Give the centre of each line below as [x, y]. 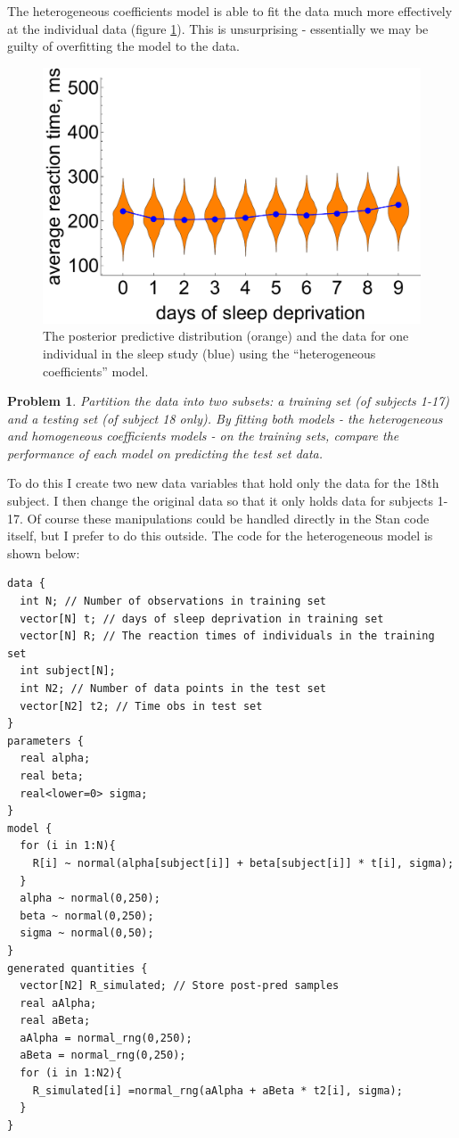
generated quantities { [78, 968]
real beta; [52, 775]
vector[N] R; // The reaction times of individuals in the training [227, 636]
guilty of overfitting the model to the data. [124, 46]
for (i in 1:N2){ [71, 1073]
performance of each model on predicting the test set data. [165, 453]
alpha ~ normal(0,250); [90, 899]
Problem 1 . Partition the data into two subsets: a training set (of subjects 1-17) [229, 401]
